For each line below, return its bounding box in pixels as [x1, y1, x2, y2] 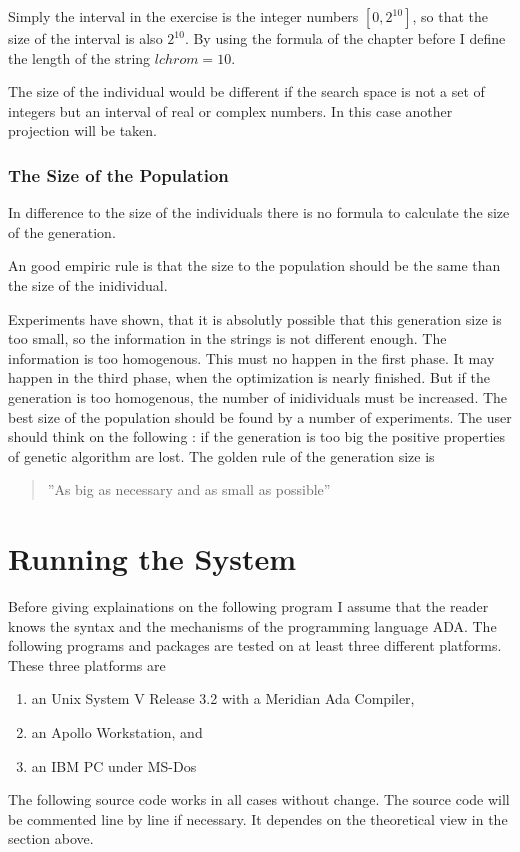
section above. [8, 828, 94, 849]
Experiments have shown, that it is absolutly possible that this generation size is [8, 308, 502, 329]
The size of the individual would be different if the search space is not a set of [8, 81, 485, 102]
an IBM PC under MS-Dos [31, 755, 197, 776]
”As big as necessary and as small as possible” [47, 479, 331, 500]
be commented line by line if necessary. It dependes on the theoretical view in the [8, 808, 508, 829]
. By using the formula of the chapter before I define [184, 28, 506, 48]
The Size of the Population [8, 162, 229, 187]
